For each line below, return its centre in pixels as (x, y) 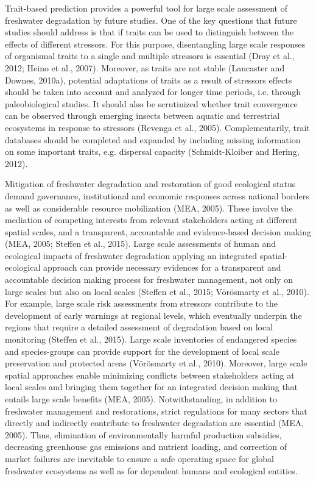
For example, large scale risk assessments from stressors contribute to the (142, 303)
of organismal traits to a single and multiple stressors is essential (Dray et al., (150, 56)
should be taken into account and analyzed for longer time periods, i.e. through (153, 92)
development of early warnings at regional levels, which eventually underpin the (153, 315)
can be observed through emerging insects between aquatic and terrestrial (142, 116)
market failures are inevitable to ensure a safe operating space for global (139, 458)
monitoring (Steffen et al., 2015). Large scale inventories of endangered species (151, 339)
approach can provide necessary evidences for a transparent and (162, 267)
